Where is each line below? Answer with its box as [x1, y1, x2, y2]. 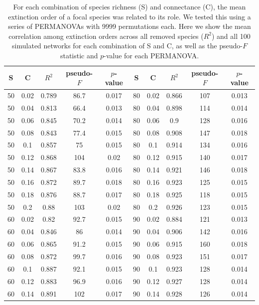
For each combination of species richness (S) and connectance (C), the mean [13, 1, 246, 11]
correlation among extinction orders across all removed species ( [8, 30, 204, 41]
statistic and [60, 50, 98, 60]
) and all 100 [211, 30, 251, 41]
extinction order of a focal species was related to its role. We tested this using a [8, 11, 251, 21]
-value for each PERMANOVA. [104, 50, 199, 60]
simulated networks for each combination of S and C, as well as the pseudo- [12, 40, 243, 51]
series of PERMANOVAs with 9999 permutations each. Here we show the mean [8, 21, 251, 31]
